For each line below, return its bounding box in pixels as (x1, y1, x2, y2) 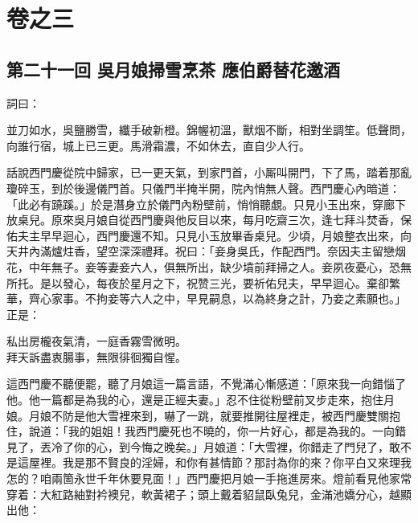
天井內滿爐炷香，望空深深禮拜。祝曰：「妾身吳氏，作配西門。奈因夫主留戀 (6, 243, 395, 259)
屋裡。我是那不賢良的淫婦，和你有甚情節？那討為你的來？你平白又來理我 (28, 454, 412, 471)
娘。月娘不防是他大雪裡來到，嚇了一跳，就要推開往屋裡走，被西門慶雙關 (6, 407, 389, 423)
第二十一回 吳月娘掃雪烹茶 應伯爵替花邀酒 (6, 56, 341, 81)
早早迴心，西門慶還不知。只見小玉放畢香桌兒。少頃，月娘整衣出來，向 (39, 227, 412, 243)
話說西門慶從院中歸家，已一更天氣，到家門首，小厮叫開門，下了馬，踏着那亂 (6, 164, 412, 181)
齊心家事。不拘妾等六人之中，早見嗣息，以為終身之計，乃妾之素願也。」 (28, 290, 406, 307)
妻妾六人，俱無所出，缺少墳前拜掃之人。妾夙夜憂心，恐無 (107, 258, 412, 275)
